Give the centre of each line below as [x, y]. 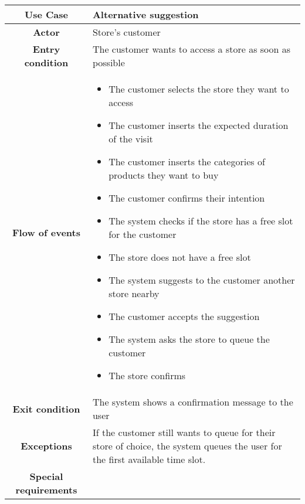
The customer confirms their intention [187, 198]
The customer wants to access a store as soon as [192, 49]
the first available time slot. [149, 459]
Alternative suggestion [145, 14]
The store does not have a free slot [180, 257]
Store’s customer [126, 32]
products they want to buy [164, 175]
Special [46, 476]
